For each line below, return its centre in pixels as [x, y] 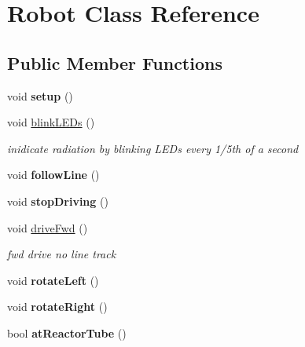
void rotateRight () [57, 307]
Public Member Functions [115, 62]
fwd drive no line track [62, 254]
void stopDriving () [58, 201]
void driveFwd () [48, 227]
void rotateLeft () [53, 280]
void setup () [40, 95]
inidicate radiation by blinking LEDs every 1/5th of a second [153, 148]
